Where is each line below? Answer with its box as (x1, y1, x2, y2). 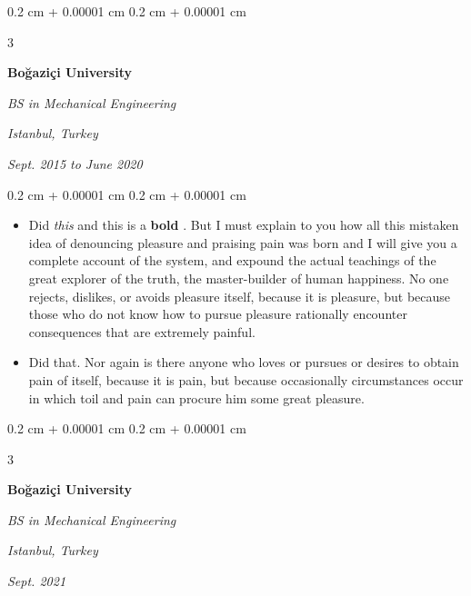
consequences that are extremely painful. (28, 322, 256, 341)
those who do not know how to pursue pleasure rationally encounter (28, 304, 407, 323)
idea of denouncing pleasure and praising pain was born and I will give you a (28, 233, 457, 252)
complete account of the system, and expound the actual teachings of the (28, 251, 436, 270)
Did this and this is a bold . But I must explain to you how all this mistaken (28, 215, 459, 234)
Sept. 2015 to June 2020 (7, 154, 143, 173)
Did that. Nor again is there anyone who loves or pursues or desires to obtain (28, 353, 459, 372)
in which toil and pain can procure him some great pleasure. (28, 388, 365, 407)
